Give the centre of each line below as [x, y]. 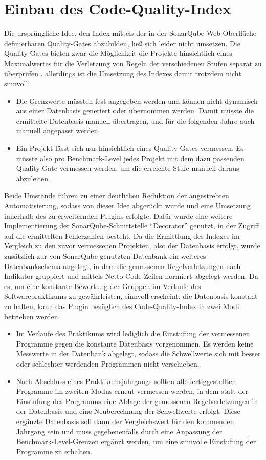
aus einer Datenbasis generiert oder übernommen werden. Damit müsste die [135, 111]
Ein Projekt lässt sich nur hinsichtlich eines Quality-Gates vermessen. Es [130, 148]
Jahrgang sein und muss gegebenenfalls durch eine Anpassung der [119, 431]
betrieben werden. [32, 316]
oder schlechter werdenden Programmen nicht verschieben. [108, 363]
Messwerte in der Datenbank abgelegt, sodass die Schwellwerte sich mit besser [138, 353]
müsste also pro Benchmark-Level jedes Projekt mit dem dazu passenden [130, 158]
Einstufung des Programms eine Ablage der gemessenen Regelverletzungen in [137, 401]
